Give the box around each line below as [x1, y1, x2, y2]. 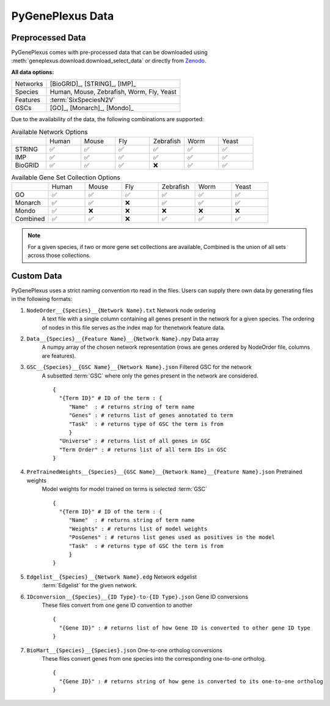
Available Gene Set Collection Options [11, 173, 120, 182]
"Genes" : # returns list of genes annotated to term [68, 412, 233, 419]
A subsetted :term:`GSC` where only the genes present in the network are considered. [42, 372, 259, 379]
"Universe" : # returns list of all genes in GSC [59, 437, 211, 445]
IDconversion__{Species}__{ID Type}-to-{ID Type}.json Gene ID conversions [26, 593, 249, 600]
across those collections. [28, 251, 91, 259]
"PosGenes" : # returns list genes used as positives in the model [68, 534, 275, 541]
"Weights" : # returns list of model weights [68, 525, 208, 532]
